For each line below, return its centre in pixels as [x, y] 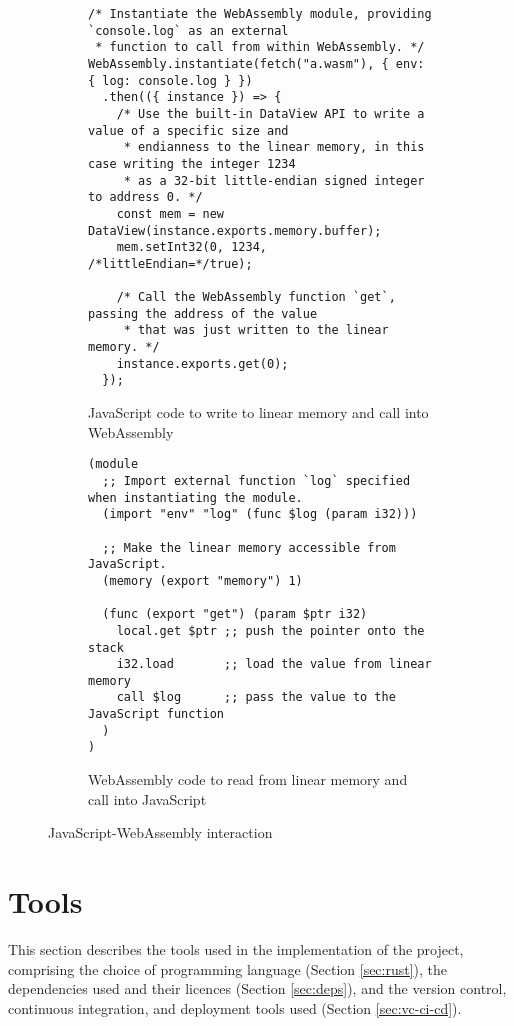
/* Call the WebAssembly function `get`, [256, 297]
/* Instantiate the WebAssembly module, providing [260, 14]
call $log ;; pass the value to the [256, 697]
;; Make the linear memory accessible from [249, 547]
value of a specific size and [188, 130]
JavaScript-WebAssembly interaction [160, 832]
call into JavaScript [147, 798]
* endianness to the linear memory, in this [274, 147]
